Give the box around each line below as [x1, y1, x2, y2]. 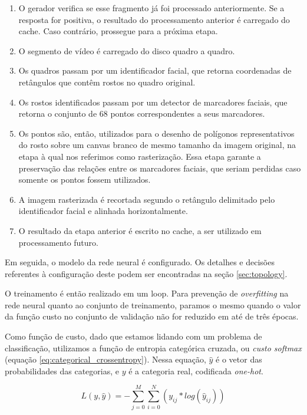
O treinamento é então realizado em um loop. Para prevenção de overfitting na [5, 287, 289, 299]
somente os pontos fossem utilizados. [18, 173, 151, 186]
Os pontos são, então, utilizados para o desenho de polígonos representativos [18, 127, 295, 139]
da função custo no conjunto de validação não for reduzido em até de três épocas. [5, 310, 299, 322]
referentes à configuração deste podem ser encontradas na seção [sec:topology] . [5, 267, 288, 279]
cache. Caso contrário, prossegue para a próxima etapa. [18, 25, 218, 37]
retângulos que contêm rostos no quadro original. [18, 75, 196, 88]
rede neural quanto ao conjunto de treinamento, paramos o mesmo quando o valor [5, 298, 301, 311]
